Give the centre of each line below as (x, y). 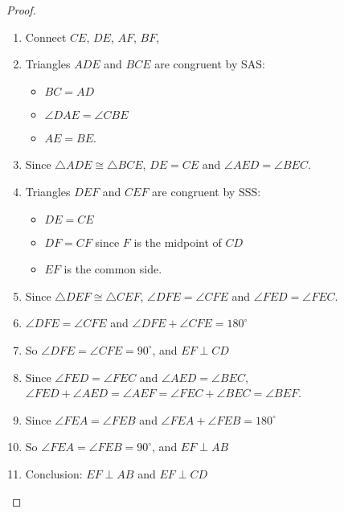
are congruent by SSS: (207, 191)
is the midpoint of (178, 242)
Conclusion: (54, 473)
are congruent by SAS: (210, 64)
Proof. (21, 10)
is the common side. (113, 269)
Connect (46, 37)
